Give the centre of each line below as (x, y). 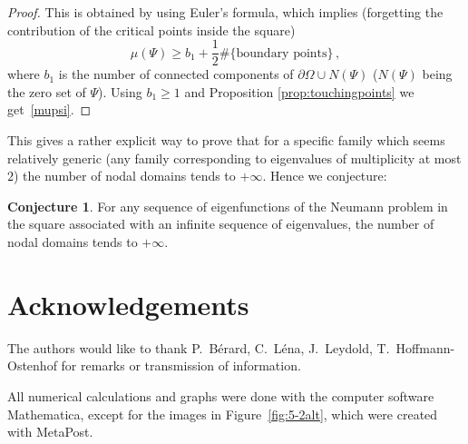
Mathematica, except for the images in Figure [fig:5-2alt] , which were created (223, 414)
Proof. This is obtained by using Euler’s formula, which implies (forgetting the (225, 12)
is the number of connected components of (176, 74)
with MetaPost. (50, 432)
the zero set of (47, 91)
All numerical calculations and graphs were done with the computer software (221, 395)
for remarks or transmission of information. (181, 365)
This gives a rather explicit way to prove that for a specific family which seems (226, 140)
